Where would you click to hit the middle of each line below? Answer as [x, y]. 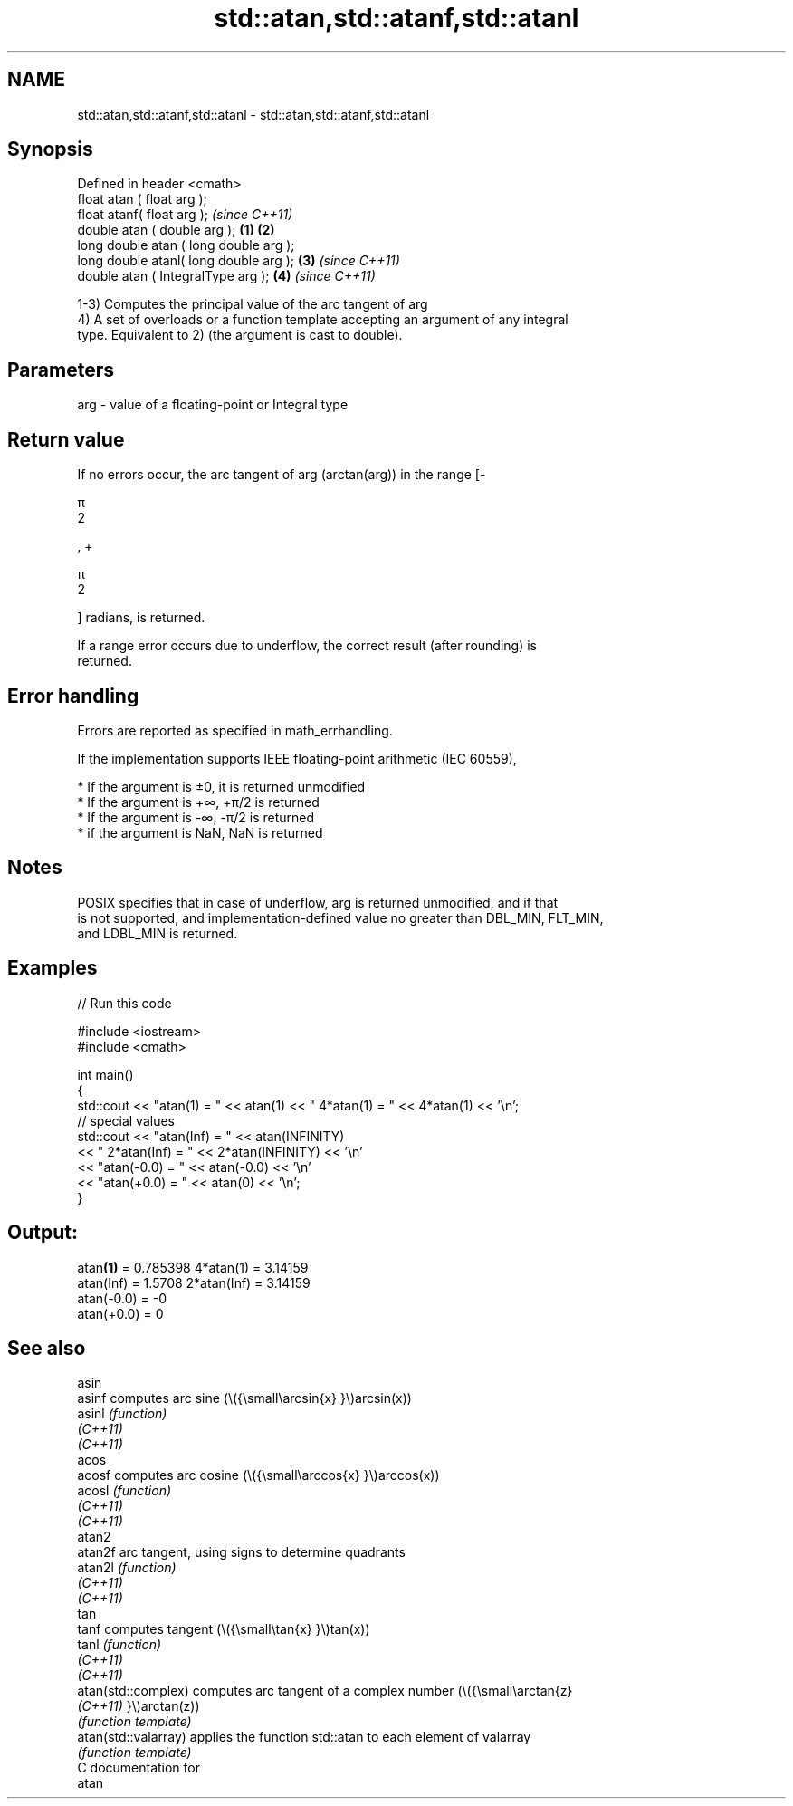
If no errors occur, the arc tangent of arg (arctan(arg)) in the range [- [282, 475]
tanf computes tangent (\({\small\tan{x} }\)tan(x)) [224, 1629]
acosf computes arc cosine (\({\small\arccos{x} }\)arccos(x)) [258, 1475]
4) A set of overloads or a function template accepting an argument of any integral [323, 320]
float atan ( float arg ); [142, 199]
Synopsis [50, 149]
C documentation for [139, 1768]
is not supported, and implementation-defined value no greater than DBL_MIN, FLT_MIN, [340, 917]
